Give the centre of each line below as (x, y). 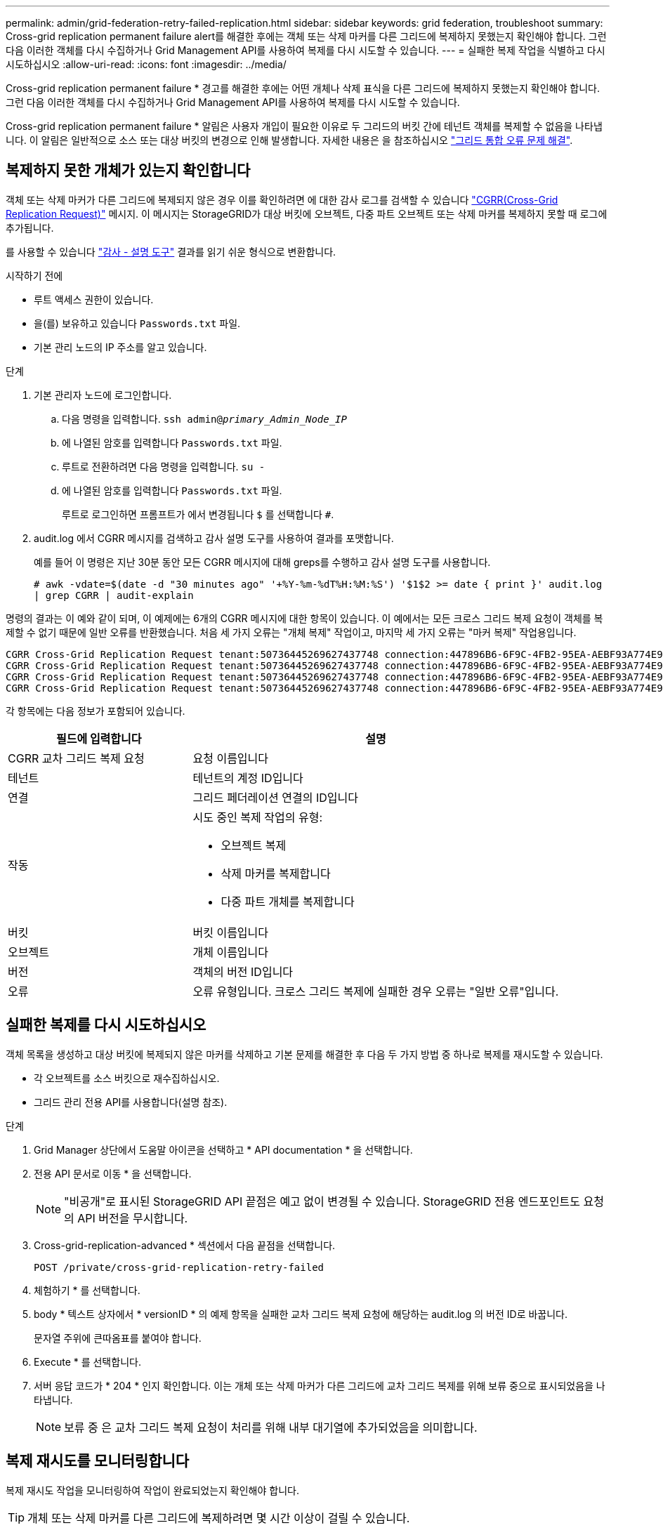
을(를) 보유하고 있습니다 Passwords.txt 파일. (137, 323)
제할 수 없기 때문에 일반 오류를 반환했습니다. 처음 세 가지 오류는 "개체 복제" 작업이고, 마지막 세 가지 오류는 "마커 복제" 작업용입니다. (291, 632)
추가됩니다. (30, 227)
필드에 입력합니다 (99, 738)
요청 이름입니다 (231, 758)
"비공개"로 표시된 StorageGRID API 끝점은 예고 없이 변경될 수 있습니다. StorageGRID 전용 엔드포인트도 (322, 1201)
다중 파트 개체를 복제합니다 (288, 901)
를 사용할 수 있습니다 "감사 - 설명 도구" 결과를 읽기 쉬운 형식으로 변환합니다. (171, 251)
